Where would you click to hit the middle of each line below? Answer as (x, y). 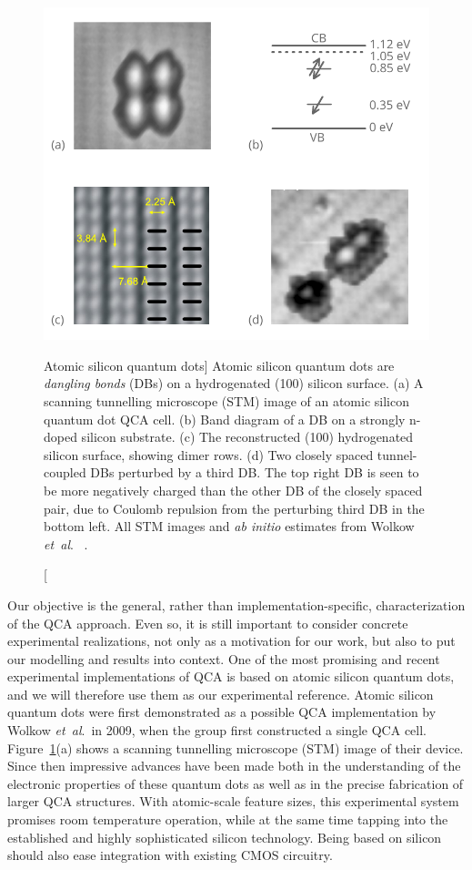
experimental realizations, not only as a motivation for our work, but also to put (231, 641)
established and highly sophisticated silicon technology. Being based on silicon (225, 837)
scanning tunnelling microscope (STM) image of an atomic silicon (226, 400)
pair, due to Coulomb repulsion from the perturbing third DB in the (234, 508)
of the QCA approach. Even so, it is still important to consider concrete (208, 623)
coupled (65, 472)
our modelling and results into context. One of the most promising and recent (224, 658)
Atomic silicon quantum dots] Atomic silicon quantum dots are (219, 365)
